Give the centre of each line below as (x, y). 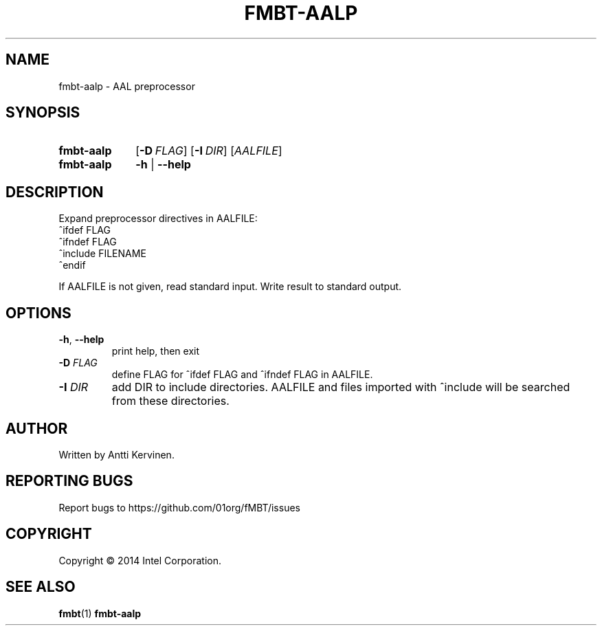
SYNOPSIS (43, 113)
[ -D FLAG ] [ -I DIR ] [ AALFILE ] (209, 151)
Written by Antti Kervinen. (116, 454)
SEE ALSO (41, 587)
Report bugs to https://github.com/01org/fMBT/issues (179, 507)
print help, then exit (156, 351)
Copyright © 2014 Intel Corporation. (140, 560)
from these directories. (170, 401)
